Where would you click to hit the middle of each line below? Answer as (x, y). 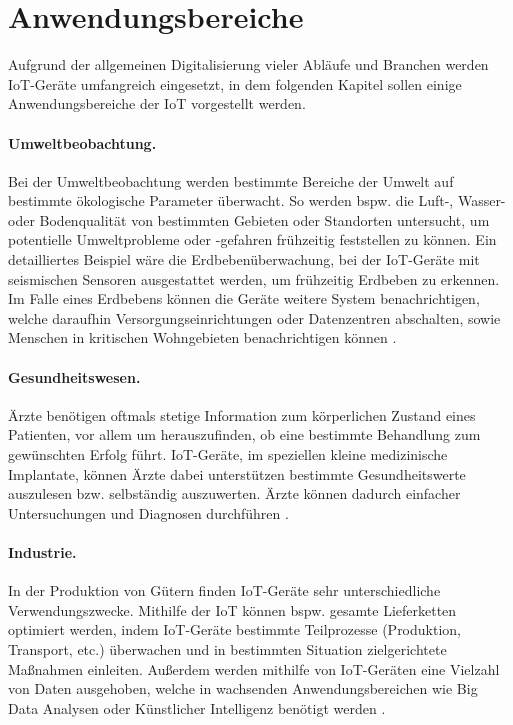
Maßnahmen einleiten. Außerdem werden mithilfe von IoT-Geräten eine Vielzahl (254, 668)
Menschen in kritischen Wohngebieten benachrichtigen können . (202, 337)
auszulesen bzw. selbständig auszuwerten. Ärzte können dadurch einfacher (234, 493)
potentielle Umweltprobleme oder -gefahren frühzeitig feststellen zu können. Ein (252, 239)
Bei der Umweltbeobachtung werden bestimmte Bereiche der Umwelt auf (231, 180)
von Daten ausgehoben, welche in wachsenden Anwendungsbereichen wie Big (243, 688)
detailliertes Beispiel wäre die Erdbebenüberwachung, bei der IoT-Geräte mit (244, 259)
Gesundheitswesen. (74, 376)
